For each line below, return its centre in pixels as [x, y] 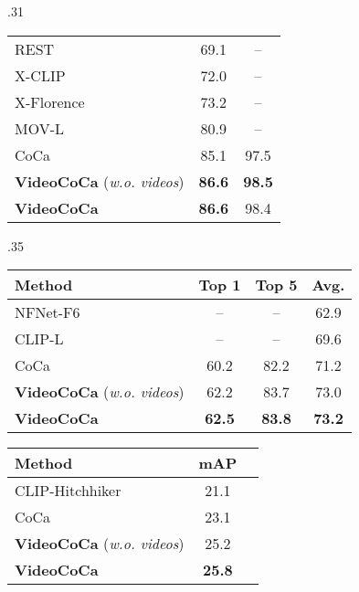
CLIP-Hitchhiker [68, 491]
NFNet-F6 [48, 312]
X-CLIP [40, 75]
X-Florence [50, 101]
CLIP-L [39, 339]
